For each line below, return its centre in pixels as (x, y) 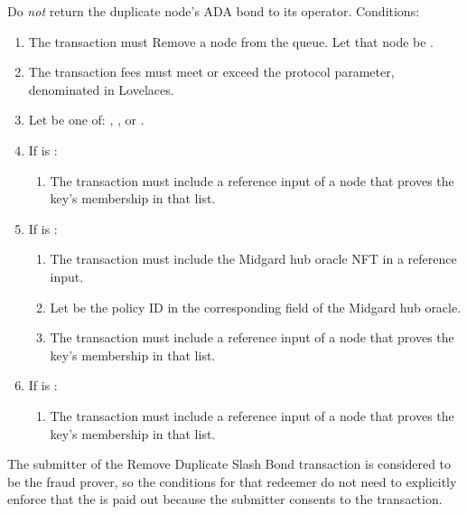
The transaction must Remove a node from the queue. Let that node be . (231, 41)
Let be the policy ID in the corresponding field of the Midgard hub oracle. (256, 307)
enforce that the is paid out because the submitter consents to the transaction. (225, 499)
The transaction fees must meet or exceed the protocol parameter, (211, 72)
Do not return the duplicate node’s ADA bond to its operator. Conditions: (214, 11)
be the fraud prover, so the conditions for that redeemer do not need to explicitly (232, 481)
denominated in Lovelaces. (101, 89)
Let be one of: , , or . (86, 120)
